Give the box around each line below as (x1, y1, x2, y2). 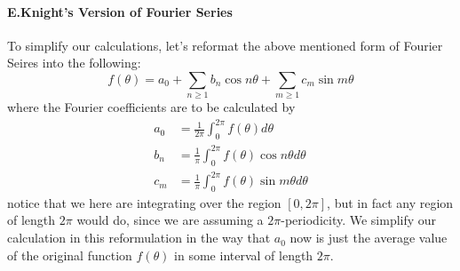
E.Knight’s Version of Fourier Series (7, 2, 233, 20)
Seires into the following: (7, 53, 141, 72)
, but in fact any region (327, 193, 454, 211)
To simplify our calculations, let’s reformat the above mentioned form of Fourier (7, 36, 443, 54)
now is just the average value (289, 228, 448, 247)
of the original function (7, 245, 132, 264)
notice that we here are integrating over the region (7, 193, 282, 211)
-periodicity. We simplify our (281, 211, 437, 229)
